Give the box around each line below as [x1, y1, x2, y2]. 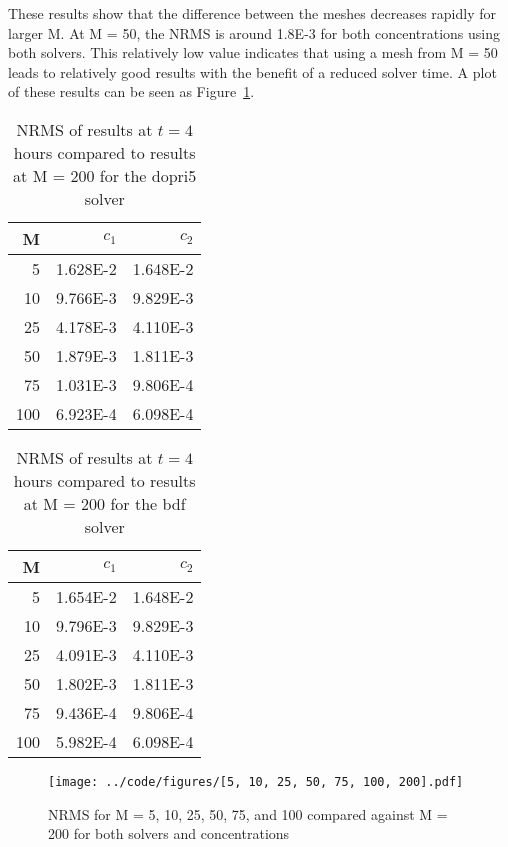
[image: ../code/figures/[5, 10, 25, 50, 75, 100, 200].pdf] [48, 774, 464, 789]
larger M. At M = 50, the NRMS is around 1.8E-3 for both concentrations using [8, 22, 501, 43]
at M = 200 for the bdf [23, 491, 186, 515]
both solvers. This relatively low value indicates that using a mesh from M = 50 [8, 42, 498, 63]
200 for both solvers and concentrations [48, 823, 290, 844]
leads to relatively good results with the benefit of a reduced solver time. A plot [8, 61, 497, 82]
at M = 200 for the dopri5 [13, 163, 197, 187]
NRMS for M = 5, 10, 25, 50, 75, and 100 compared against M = [48, 803, 448, 824]
